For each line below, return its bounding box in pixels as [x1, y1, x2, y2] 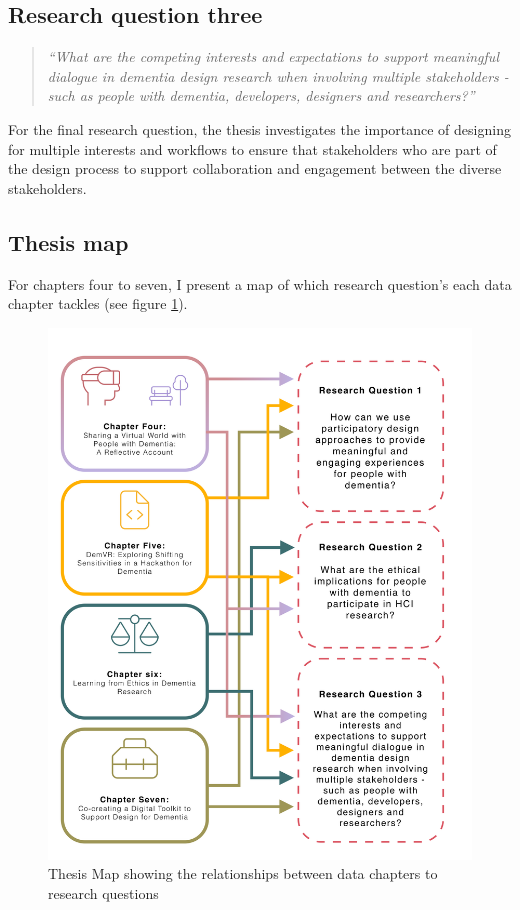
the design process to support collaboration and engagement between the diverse [8, 158, 502, 179]
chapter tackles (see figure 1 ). [8, 293, 188, 314]
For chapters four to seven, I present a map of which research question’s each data [8, 273, 512, 294]
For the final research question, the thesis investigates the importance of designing [8, 118, 511, 139]
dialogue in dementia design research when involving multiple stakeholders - [47, 65, 509, 86]
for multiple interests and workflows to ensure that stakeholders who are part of [8, 138, 497, 159]
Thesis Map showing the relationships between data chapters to [48, 863, 438, 884]
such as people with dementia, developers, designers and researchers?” [47, 85, 475, 106]
